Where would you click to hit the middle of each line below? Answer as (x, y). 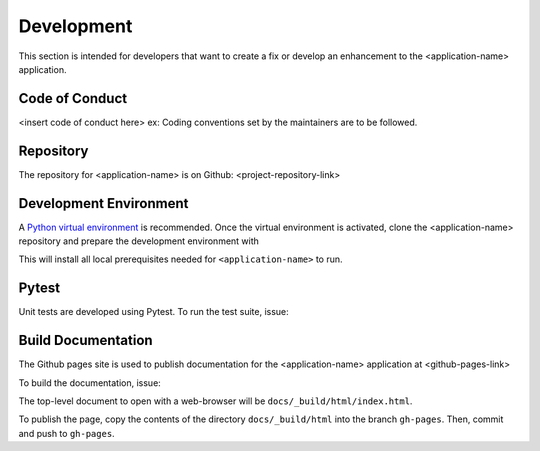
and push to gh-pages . (66, 433)
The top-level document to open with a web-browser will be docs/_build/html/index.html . (215, 401)
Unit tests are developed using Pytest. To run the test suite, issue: (153, 312)
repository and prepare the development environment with (139, 241)
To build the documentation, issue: (90, 382)
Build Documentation (86, 340)
